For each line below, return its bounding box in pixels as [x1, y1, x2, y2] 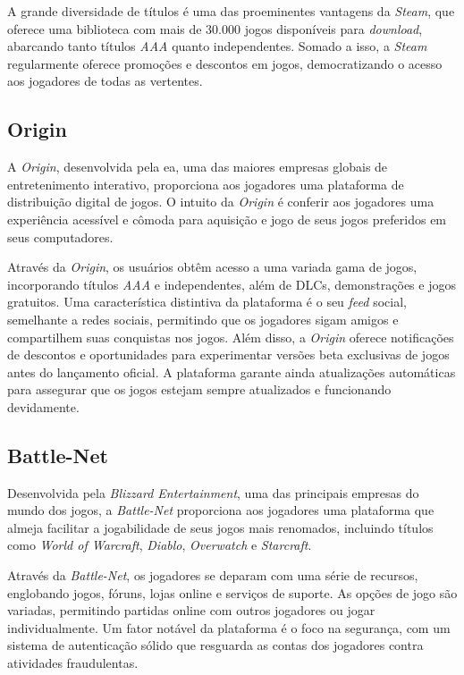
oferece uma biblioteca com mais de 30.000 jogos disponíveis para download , [7, 19, 423, 38]
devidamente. [7, 397, 80, 416]
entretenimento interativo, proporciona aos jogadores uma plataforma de [7, 174, 404, 193]
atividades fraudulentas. [7, 654, 139, 672]
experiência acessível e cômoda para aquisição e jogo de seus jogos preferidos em [7, 209, 447, 228]
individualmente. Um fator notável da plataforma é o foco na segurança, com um [7, 618, 451, 637]
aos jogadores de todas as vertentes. [7, 72, 203, 90]
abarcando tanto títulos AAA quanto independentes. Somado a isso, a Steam [7, 37, 427, 55]
